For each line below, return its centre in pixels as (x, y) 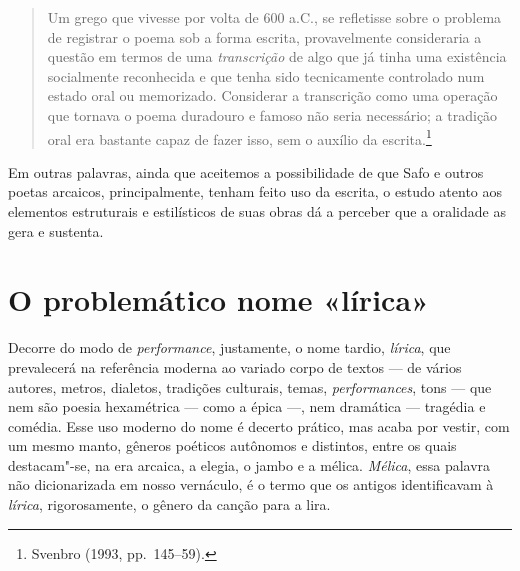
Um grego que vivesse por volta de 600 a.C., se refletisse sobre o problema (274, 17)
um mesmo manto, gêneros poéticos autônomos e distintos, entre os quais (232, 445)
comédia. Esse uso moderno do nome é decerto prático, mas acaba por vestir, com (259, 425)
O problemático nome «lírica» (218, 299)
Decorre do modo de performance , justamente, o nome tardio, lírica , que (229, 347)
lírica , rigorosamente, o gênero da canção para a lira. (169, 504)
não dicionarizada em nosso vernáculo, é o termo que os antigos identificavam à (251, 484)
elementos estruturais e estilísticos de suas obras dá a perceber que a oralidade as (257, 211)
